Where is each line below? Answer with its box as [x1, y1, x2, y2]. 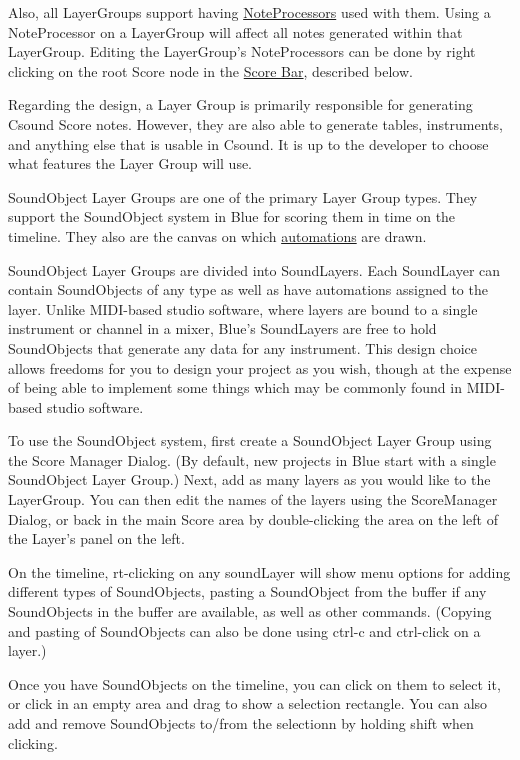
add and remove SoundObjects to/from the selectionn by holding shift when [8, 713, 474, 733]
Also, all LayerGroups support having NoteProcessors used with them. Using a [8, 2, 491, 22]
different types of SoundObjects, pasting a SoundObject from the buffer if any [8, 581, 487, 602]
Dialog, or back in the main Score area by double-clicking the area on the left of [8, 508, 498, 529]
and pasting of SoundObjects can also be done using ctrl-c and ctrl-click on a [8, 620, 481, 641]
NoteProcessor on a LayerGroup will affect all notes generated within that [8, 21, 463, 42]
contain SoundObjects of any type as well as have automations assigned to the [8, 279, 488, 300]
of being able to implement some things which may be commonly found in [8, 377, 462, 398]
